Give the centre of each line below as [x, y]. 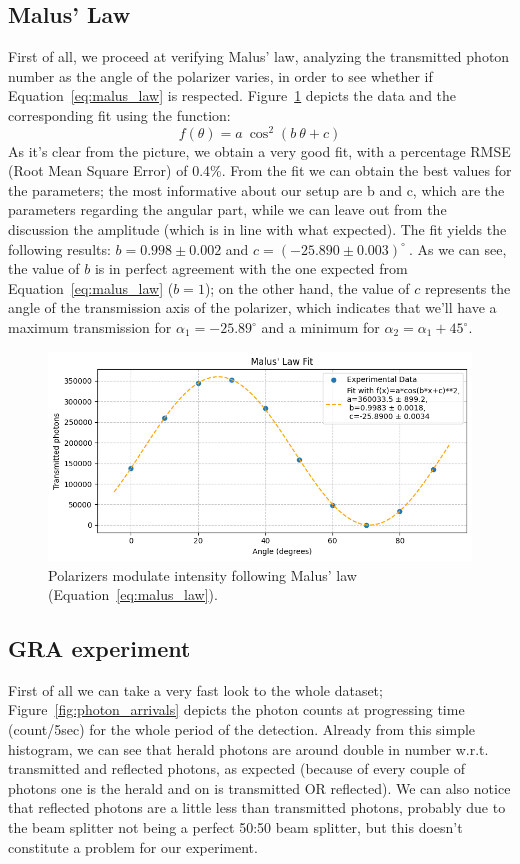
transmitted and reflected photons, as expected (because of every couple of [236, 768]
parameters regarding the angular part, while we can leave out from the [227, 209]
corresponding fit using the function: [119, 114]
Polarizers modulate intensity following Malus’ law [202, 574]
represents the [467, 287]
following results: [59, 248]
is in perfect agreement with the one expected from [251, 268]
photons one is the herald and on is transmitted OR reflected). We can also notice [259, 787]
